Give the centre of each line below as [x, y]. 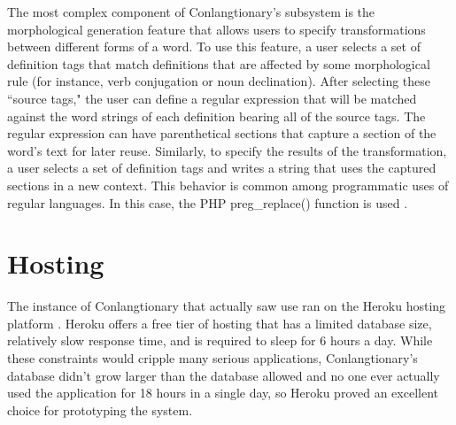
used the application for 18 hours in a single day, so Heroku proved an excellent [223, 393]
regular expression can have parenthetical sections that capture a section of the [222, 133]
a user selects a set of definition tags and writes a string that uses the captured [222, 168]
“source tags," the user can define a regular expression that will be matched [212, 98]
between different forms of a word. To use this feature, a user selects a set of [214, 46]
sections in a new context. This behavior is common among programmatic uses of [228, 185]
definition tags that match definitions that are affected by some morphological [219, 63]
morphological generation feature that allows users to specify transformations [216, 29]
